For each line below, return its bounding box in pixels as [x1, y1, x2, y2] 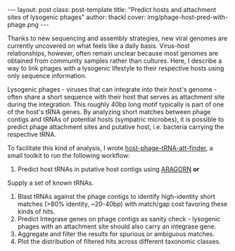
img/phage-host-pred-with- [147, 13, 229, 21]
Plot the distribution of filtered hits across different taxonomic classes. [17, 238, 222, 245]
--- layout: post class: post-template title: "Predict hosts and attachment [7, 6, 217, 13]
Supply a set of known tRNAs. [7, 178, 94, 187]
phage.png [7, 20, 39, 29]
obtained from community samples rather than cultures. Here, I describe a [7, 56, 222, 65]
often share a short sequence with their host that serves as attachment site [7, 93, 225, 101]
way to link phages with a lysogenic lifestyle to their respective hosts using [7, 64, 224, 72]
